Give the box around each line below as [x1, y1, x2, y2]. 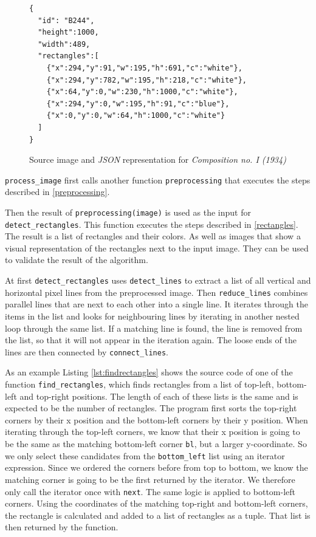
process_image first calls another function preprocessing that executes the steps [5, 173, 311, 186]
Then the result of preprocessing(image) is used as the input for [5, 205, 251, 218]
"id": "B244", [38, 16, 95, 25]
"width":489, [38, 39, 91, 49]
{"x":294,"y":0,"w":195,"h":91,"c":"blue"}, [46, 99, 230, 108]
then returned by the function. [5, 521, 118, 533]
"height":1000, [38, 28, 99, 37]
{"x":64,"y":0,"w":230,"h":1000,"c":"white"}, [46, 87, 238, 97]
